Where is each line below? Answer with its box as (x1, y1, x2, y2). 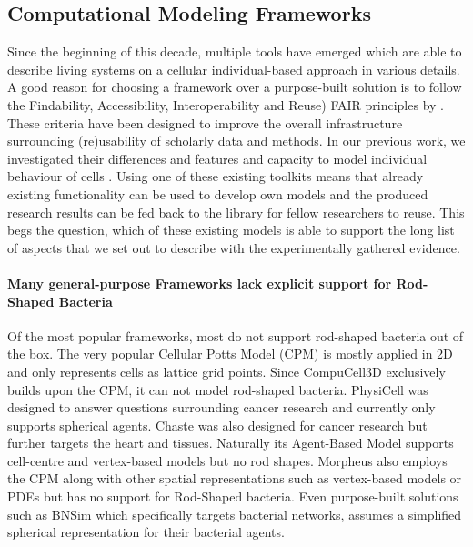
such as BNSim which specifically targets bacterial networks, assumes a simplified (7, 504, 462, 523)
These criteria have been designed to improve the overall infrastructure (7, 113, 403, 132)
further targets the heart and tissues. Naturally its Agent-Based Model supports (7, 433, 454, 452)
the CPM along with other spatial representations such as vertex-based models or (7, 469, 462, 488)
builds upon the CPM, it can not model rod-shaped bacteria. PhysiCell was (7, 380, 428, 399)
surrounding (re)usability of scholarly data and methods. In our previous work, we (7, 131, 466, 150)
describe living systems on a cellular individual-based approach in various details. (7, 59, 460, 78)
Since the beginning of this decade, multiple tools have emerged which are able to (7, 42, 462, 61)
